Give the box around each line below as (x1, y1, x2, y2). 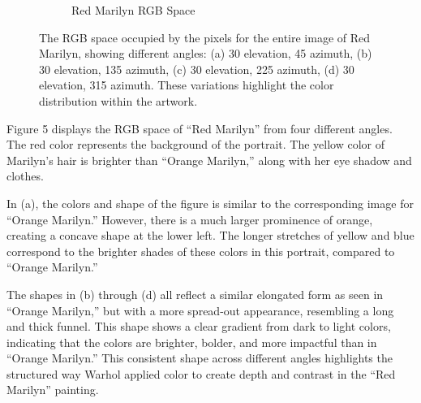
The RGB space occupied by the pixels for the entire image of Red (39, 28, 371, 45)
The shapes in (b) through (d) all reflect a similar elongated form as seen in (6, 285, 384, 302)
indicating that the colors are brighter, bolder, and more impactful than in (6, 333, 377, 350)
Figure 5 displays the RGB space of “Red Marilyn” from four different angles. (6, 119, 393, 136)
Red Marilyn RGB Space (71, 2, 195, 18)
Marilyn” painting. (6, 381, 99, 398)
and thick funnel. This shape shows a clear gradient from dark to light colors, (6, 318, 391, 335)
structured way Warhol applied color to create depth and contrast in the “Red (6, 365, 396, 382)
